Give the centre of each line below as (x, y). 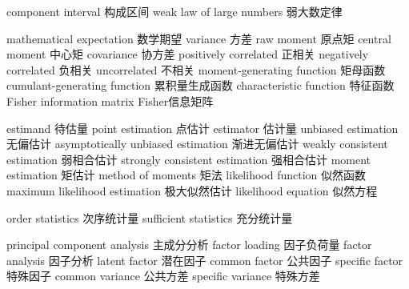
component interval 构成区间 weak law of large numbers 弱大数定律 (174, 11)
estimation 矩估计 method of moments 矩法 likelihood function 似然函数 (186, 175)
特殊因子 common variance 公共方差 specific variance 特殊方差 (163, 276)
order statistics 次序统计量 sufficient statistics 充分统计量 (150, 217)
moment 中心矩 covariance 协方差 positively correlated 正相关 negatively (188, 54)
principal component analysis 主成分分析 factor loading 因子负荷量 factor (189, 245)
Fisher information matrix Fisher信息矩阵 (110, 100)
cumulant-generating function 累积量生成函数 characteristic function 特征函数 (200, 85)
